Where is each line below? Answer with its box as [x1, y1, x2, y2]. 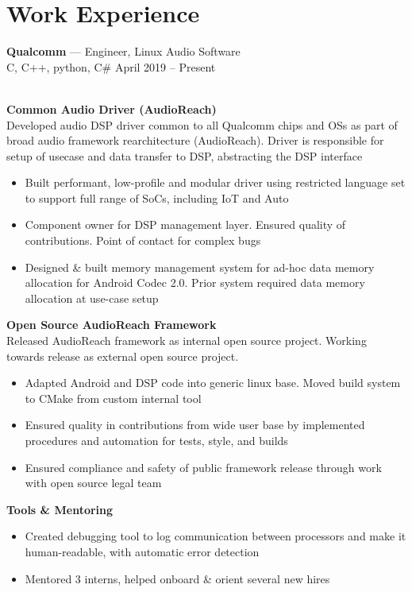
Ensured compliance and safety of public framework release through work [25, 459, 382, 475]
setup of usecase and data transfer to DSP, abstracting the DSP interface [6, 147, 363, 164]
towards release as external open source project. [6, 347, 239, 364]
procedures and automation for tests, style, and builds [25, 432, 288, 448]
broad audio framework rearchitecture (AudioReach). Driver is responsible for [6, 132, 384, 149]
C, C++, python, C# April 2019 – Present [6, 58, 216, 75]
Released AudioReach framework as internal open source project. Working [6, 332, 367, 349]
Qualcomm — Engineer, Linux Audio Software [6, 43, 241, 60]
